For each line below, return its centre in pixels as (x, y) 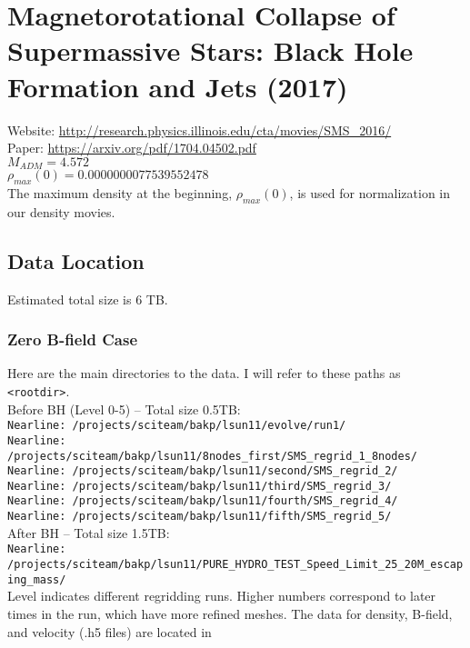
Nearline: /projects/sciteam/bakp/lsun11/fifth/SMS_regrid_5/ (200, 517)
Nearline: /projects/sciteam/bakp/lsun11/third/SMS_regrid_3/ (200, 486)
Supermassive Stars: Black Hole (210, 50)
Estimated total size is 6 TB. (88, 299)
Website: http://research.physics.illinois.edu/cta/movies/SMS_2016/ (200, 130)
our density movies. (61, 211)
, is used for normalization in (370, 192)
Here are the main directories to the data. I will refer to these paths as (204, 373)
